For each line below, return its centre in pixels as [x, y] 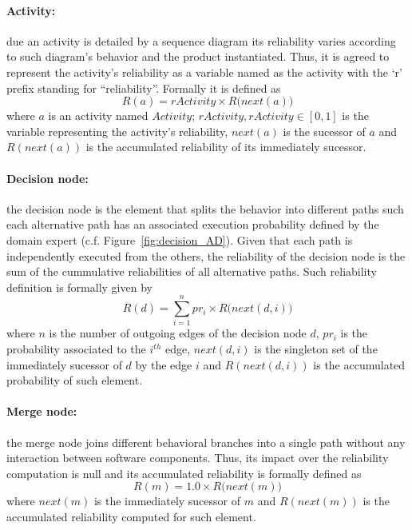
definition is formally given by [79, 287]
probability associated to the [76, 349]
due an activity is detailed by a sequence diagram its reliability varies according [201, 40]
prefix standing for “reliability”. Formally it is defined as [144, 88]
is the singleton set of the [316, 349]
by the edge [164, 364]
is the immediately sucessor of [167, 501]
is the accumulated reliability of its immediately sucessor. [226, 147]
